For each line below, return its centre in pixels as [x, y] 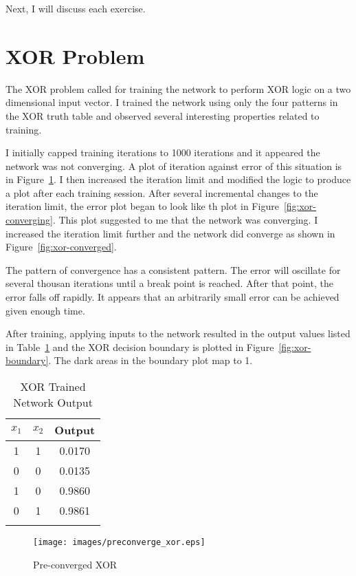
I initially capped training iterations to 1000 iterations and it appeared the [163, 152]
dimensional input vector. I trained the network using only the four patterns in [172, 102]
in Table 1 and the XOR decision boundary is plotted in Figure [140, 346]
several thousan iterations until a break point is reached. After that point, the [169, 283]
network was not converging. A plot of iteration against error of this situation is [174, 166]
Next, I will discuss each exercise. [76, 8]
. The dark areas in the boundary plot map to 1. [151, 360]
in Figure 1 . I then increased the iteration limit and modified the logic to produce [178, 179]
